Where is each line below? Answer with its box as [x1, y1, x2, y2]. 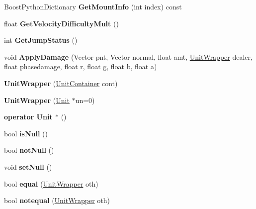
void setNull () [4, 161, 52, 172]
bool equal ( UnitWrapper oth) [4, 178, 98, 189]
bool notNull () [4, 145, 54, 155]
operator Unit [4, 111, 53, 122]
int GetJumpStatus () [4, 35, 78, 45]
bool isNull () [4, 128, 48, 138]
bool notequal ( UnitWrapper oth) [4, 195, 110, 206]
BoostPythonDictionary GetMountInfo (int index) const [4, 1, 182, 11]
